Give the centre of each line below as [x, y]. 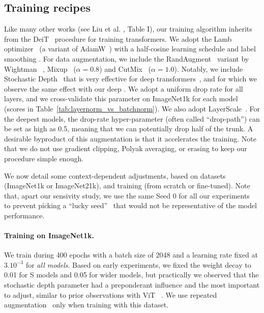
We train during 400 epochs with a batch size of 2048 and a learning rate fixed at [131, 255]
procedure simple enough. [44, 158]
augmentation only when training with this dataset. [86, 305]
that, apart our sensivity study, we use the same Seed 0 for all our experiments [127, 195]
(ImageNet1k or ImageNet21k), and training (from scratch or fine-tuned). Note [127, 186]
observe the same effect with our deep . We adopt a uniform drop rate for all [124, 88]
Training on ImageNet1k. [49, 235]
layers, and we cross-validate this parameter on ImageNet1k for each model [121, 98]
